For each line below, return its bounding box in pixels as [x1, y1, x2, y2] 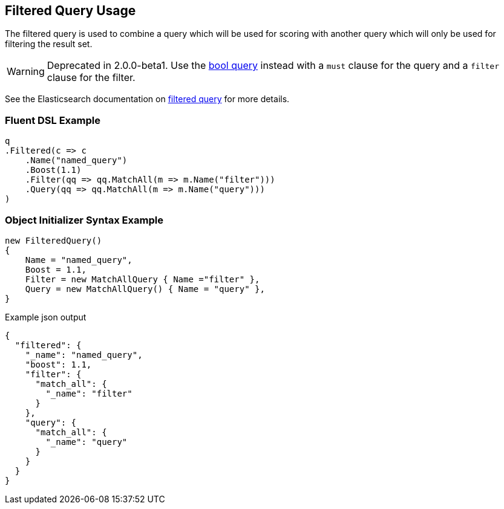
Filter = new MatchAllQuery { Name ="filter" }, [25, 274, 260, 284]
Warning [7, 65, 45, 78]
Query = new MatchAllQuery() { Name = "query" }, [25, 284, 265, 294]
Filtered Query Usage [5, 3, 136, 18]
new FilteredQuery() [5, 235, 102, 245]
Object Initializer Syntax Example [5, 213, 163, 226]
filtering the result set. [5, 39, 93, 50]
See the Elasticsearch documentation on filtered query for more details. [5, 94, 290, 105]
